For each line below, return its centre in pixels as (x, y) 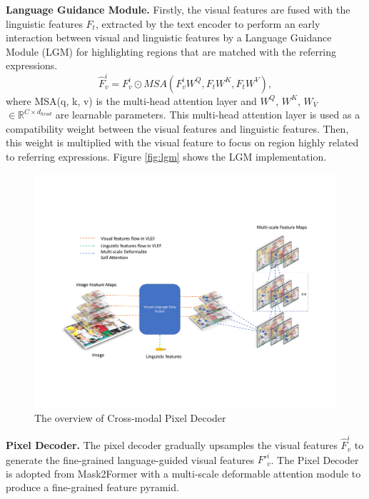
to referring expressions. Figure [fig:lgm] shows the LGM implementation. (166, 157)
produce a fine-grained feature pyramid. (92, 487)
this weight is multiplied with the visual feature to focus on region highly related (182, 142)
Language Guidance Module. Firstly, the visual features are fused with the (178, 9)
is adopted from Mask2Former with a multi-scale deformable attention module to (183, 473)
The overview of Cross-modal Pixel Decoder (130, 417)
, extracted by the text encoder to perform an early (208, 23)
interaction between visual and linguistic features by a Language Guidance (169, 37)
